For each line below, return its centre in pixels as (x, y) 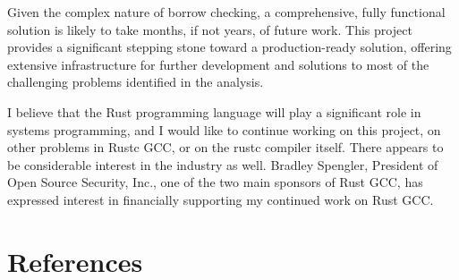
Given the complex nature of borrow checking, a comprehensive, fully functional (226, 12)
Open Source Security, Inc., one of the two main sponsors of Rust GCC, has (215, 182)
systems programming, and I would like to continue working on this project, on (224, 129)
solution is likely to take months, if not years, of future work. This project (210, 29)
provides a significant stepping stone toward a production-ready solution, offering (229, 47)
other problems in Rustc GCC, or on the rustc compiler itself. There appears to (225, 147)
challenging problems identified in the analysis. (136, 82)
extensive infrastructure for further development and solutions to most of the (218, 64)
